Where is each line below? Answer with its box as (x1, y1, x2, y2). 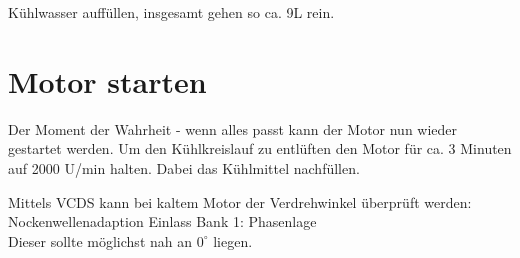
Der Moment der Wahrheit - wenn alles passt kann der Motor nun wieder (8, 118, 458, 139)
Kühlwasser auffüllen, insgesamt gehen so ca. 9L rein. (8, 2, 335, 22)
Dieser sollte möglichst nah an (8, 230, 193, 251)
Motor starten (8, 60, 207, 101)
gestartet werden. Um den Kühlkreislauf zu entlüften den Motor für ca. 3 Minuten (8, 138, 512, 159)
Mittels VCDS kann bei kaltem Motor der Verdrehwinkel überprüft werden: (8, 191, 472, 212)
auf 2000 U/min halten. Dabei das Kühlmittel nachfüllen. (8, 157, 360, 178)
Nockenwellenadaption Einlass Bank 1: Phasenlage (8, 211, 317, 232)
